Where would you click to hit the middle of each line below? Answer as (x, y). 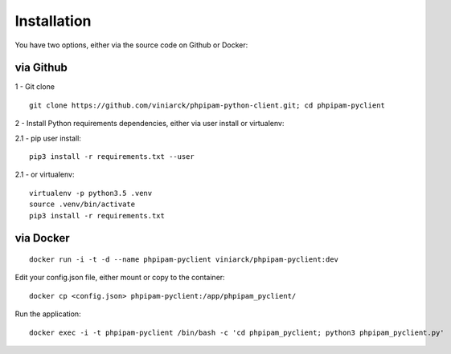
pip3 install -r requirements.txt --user (112, 157)
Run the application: (48, 314)
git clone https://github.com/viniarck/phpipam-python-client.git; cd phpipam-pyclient (207, 105)
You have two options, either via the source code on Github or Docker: (131, 45)
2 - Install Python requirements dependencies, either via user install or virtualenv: (150, 124)
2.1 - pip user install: (48, 138)
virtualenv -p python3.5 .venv (91, 193)
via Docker (42, 238)
